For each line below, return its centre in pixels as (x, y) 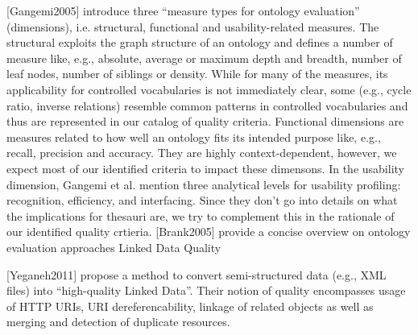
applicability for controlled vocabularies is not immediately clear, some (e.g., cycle (209, 89)
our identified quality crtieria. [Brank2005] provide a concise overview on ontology (209, 232)
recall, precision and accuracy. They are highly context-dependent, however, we (202, 153)
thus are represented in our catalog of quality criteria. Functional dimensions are (205, 121)
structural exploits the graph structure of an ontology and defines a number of (200, 42)
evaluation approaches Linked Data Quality (114, 247)
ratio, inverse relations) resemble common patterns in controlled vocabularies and (207, 105)
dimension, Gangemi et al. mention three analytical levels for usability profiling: (204, 184)
